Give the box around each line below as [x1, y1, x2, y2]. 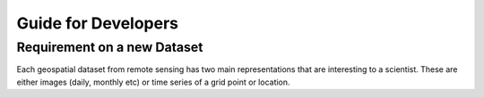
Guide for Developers [16, 13, 179, 33]
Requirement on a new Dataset [16, 39, 203, 55]
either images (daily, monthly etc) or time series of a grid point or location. [16, 77, 290, 87]
